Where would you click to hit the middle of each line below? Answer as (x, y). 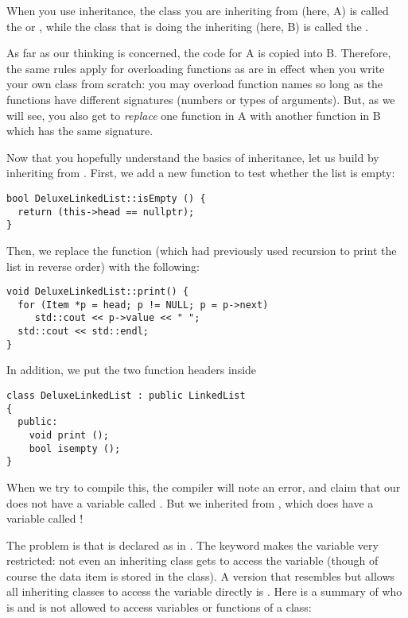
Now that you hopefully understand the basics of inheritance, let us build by (193, 157)
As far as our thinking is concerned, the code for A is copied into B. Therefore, (199, 53)
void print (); (69, 435)
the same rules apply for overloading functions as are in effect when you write (196, 68)
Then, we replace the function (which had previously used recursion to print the (202, 250)
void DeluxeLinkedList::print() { (98, 292)
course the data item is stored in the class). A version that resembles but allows (201, 576)
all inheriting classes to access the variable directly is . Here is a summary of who (204, 591)
